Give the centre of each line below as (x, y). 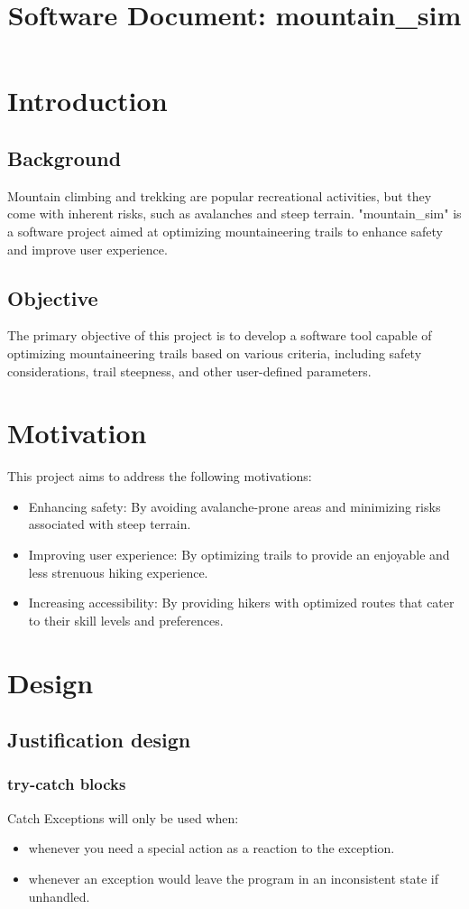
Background (64, 158)
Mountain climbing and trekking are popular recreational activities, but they (220, 195)
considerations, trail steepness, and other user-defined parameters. (189, 371)
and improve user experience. (87, 249)
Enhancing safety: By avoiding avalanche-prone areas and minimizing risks (234, 506)
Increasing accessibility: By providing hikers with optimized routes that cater (241, 603)
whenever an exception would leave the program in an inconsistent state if (233, 878)
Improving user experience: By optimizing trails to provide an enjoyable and (239, 555)
